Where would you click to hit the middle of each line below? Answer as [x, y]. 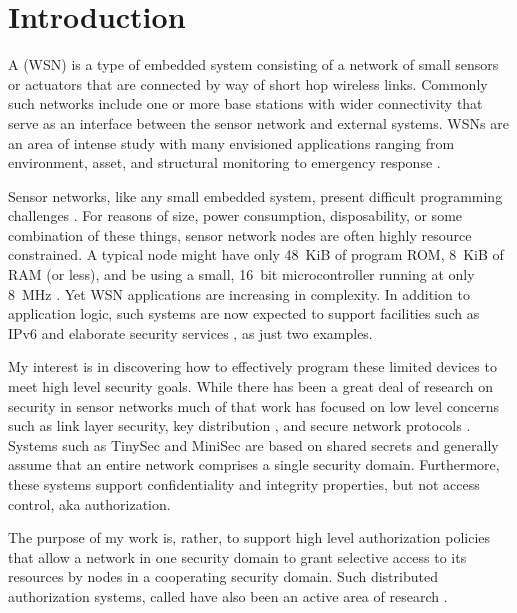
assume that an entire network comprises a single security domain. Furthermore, [254, 464]
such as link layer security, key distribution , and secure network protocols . [239, 425]
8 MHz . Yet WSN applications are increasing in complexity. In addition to [239, 293]
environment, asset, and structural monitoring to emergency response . [224, 162]
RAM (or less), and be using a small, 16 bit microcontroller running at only [241, 274]
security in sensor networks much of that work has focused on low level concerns [254, 405]
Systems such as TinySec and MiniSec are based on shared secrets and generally [253, 444]
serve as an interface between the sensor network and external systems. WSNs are [258, 122]
